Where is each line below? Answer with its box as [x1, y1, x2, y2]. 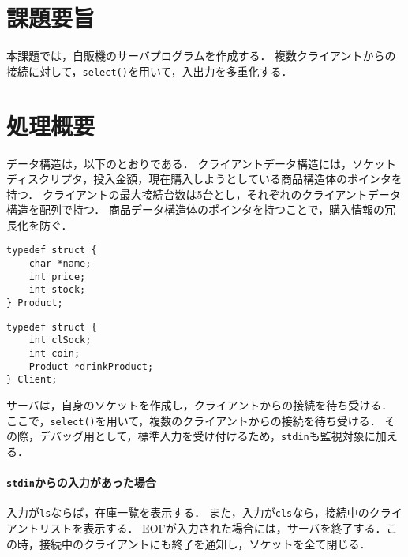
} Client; [6, 374, 58, 386]
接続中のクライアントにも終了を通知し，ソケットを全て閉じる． [39, 535, 371, 551]
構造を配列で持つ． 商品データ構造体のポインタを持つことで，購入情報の [6, 201, 384, 218]
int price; [28, 271, 86, 282]
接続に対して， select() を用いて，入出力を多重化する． [6, 62, 293, 79]
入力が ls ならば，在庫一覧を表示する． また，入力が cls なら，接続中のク [6, 504, 380, 521]
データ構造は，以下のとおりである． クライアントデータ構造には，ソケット [6, 155, 396, 171]
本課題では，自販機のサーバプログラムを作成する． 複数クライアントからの [6, 47, 396, 64]
